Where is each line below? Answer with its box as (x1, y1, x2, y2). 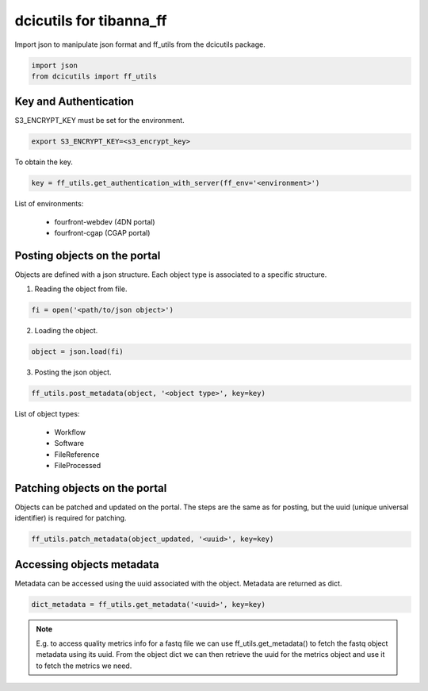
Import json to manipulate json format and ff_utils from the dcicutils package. (14, 40, 266, 49)
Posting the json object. (34, 367, 112, 377)
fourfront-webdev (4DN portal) (54, 217, 155, 226)
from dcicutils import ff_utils (31, 71, 158, 81)
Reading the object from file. (34, 284, 128, 294)
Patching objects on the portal (14, 481, 167, 495)
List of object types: (14, 409, 80, 419)
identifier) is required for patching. (14, 513, 127, 523)
